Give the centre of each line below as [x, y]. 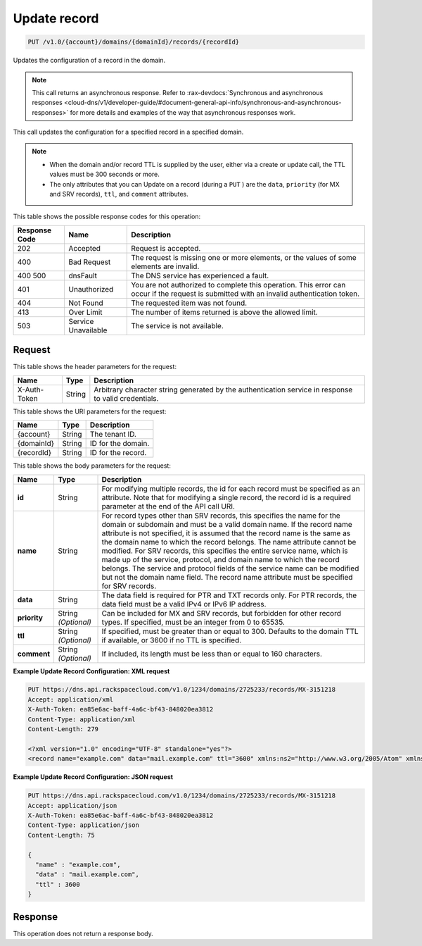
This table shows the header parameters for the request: [95, 367]
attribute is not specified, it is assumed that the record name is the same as [226, 533]
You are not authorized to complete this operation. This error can [238, 285]
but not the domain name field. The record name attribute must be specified [227, 577]
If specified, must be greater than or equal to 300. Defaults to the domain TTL [230, 631]
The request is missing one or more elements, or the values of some [244, 257]
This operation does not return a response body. [83, 933]
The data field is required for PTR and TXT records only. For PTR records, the [229, 595]
